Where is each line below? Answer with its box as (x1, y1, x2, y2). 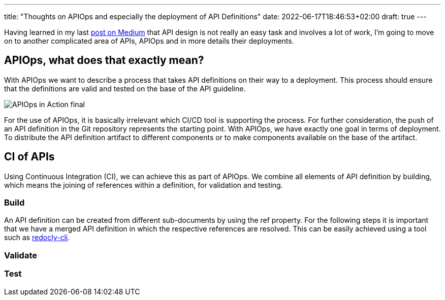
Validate (4, 250, 37, 260)
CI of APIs (4, 150, 55, 163)
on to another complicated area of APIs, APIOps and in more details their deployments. (4, 37, 294, 45)
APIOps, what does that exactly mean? (4, 54, 204, 67)
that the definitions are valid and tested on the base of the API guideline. (4, 84, 246, 93)
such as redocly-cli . (4, 233, 70, 242)
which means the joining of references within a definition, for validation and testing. (4, 180, 283, 189)
